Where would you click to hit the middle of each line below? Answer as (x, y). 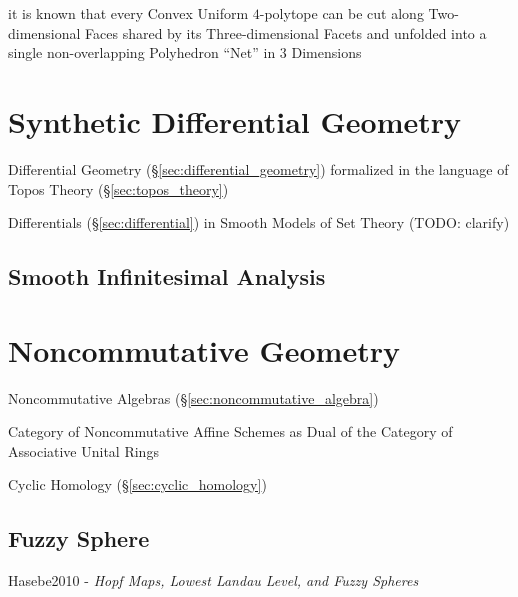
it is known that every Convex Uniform (128, 13)
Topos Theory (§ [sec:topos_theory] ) (118, 188)
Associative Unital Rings (83, 450)
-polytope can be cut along (341, 13)
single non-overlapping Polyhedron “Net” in (142, 52)
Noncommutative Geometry (204, 349)
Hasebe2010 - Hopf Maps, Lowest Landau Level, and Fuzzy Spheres (213, 580)
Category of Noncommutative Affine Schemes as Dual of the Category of (230, 431)
